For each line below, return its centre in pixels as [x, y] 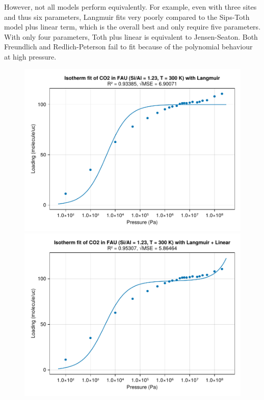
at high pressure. [30, 56]
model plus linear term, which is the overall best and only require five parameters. [133, 27]
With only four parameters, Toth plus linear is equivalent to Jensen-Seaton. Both [131, 36]
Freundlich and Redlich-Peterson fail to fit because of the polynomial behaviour [128, 47]
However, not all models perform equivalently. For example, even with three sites [130, 7]
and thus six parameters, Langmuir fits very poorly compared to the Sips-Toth [127, 17]
